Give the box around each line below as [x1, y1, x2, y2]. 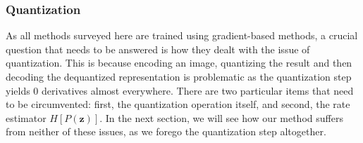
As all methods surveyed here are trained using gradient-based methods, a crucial [6, 28, 358, 43]
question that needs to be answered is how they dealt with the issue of [6, 41, 310, 56]
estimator [6, 110, 47, 125]
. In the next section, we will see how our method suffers [99, 110, 343, 125]
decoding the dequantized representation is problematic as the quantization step [6, 69, 352, 83]
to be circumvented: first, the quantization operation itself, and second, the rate [6, 97, 350, 111]
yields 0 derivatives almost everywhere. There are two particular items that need [6, 83, 354, 97]
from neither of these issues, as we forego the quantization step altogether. [6, 124, 326, 139]
